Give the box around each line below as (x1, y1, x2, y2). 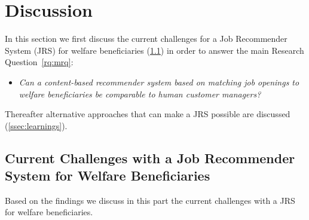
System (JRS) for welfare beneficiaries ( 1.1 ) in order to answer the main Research (5, 44, 304, 56)
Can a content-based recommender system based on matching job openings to (19, 75, 299, 88)
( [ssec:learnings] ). (5, 119, 68, 132)
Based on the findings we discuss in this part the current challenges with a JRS (5, 194, 295, 206)
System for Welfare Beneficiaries (5, 166, 210, 185)
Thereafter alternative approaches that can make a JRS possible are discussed (5, 108, 290, 120)
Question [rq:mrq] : (5, 56, 74, 68)
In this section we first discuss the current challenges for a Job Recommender (5, 32, 287, 45)
